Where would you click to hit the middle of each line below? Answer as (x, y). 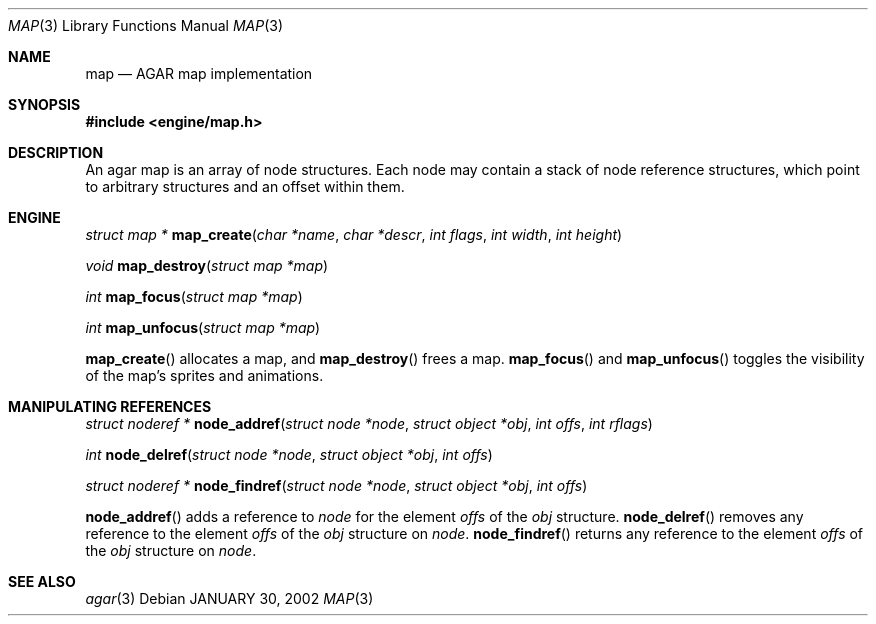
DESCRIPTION (56, 152)
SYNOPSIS (44, 104)
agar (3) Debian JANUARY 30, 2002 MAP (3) (229, 598)
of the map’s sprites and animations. (204, 375)
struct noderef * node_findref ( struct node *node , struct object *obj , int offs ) (336, 485)
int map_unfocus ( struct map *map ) (203, 327)
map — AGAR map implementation (199, 73)
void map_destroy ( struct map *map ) (207, 265)
